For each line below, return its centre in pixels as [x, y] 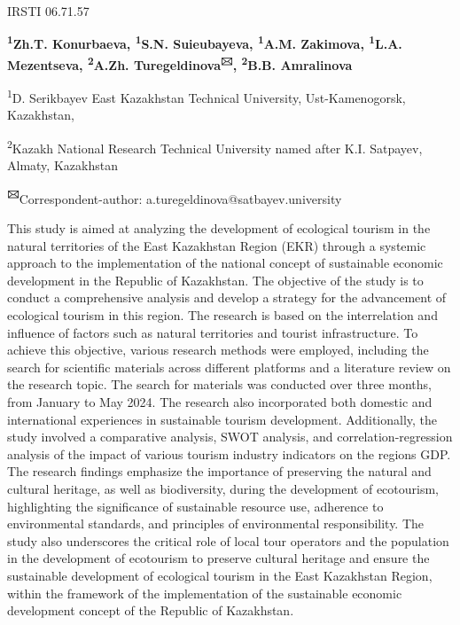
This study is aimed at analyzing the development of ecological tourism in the [219, 228]
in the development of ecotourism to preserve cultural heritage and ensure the [218, 558]
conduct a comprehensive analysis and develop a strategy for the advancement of [227, 297]
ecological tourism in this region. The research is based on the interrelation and [222, 315]
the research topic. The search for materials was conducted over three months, [219, 384]
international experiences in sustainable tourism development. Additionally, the [222, 419]
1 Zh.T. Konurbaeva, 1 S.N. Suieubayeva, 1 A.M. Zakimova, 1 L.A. [205, 43]
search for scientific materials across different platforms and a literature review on [229, 367]
